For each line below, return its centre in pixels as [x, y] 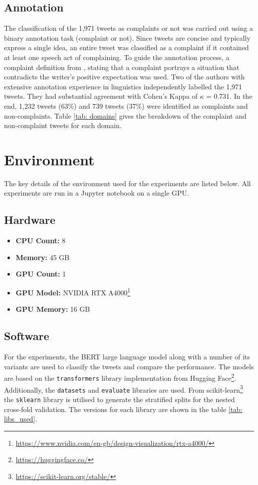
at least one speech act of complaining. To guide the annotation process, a [117, 57]
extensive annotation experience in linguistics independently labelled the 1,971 [123, 86]
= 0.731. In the [229, 96]
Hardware [30, 220]
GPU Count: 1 [41, 274]
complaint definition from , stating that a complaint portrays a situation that [122, 67]
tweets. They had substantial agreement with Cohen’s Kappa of [101, 96]
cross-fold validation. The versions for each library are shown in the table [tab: [123, 409]
